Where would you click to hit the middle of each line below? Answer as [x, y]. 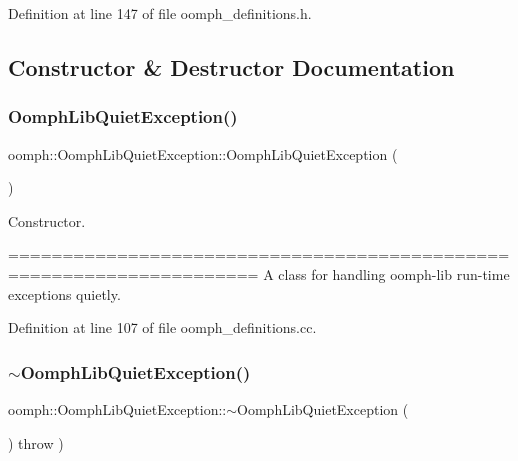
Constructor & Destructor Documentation [231, 66]
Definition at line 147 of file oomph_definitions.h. [160, 13]
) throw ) [36, 442]
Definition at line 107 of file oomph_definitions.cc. [162, 327]
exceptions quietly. [64, 293]
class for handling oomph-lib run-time [394, 273]
